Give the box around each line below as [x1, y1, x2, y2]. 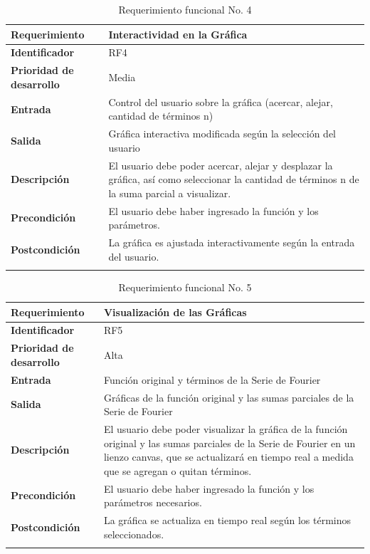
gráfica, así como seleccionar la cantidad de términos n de [108, 172, 359, 187]
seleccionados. [103, 526, 164, 541]
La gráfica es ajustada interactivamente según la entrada [108, 235, 355, 250]
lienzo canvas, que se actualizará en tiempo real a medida [103, 449, 354, 464]
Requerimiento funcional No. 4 [118, 2, 252, 16]
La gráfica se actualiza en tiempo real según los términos [103, 513, 351, 528]
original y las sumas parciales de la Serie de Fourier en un [103, 435, 356, 450]
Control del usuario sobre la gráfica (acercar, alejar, [108, 94, 333, 109]
